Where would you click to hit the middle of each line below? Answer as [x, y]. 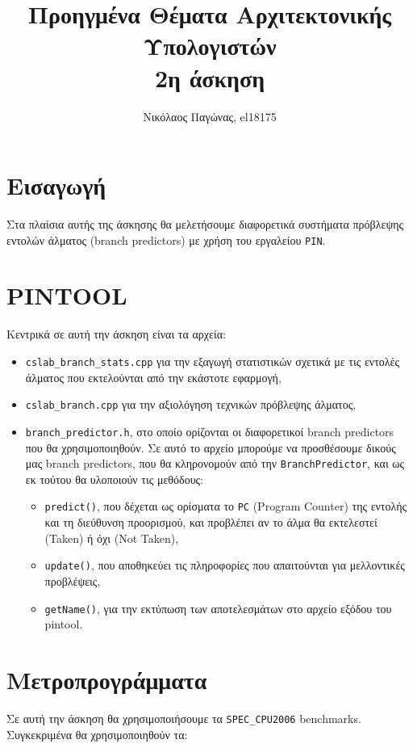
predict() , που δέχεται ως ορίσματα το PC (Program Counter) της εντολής [226, 506]
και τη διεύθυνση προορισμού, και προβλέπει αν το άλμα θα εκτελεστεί [211, 522]
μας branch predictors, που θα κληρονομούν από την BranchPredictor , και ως [215, 463]
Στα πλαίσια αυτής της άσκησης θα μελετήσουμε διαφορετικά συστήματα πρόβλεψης [205, 224]
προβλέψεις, [73, 580]
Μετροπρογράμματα [107, 679]
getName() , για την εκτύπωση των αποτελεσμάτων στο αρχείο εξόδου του [218, 608]
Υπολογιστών [210, 46]
